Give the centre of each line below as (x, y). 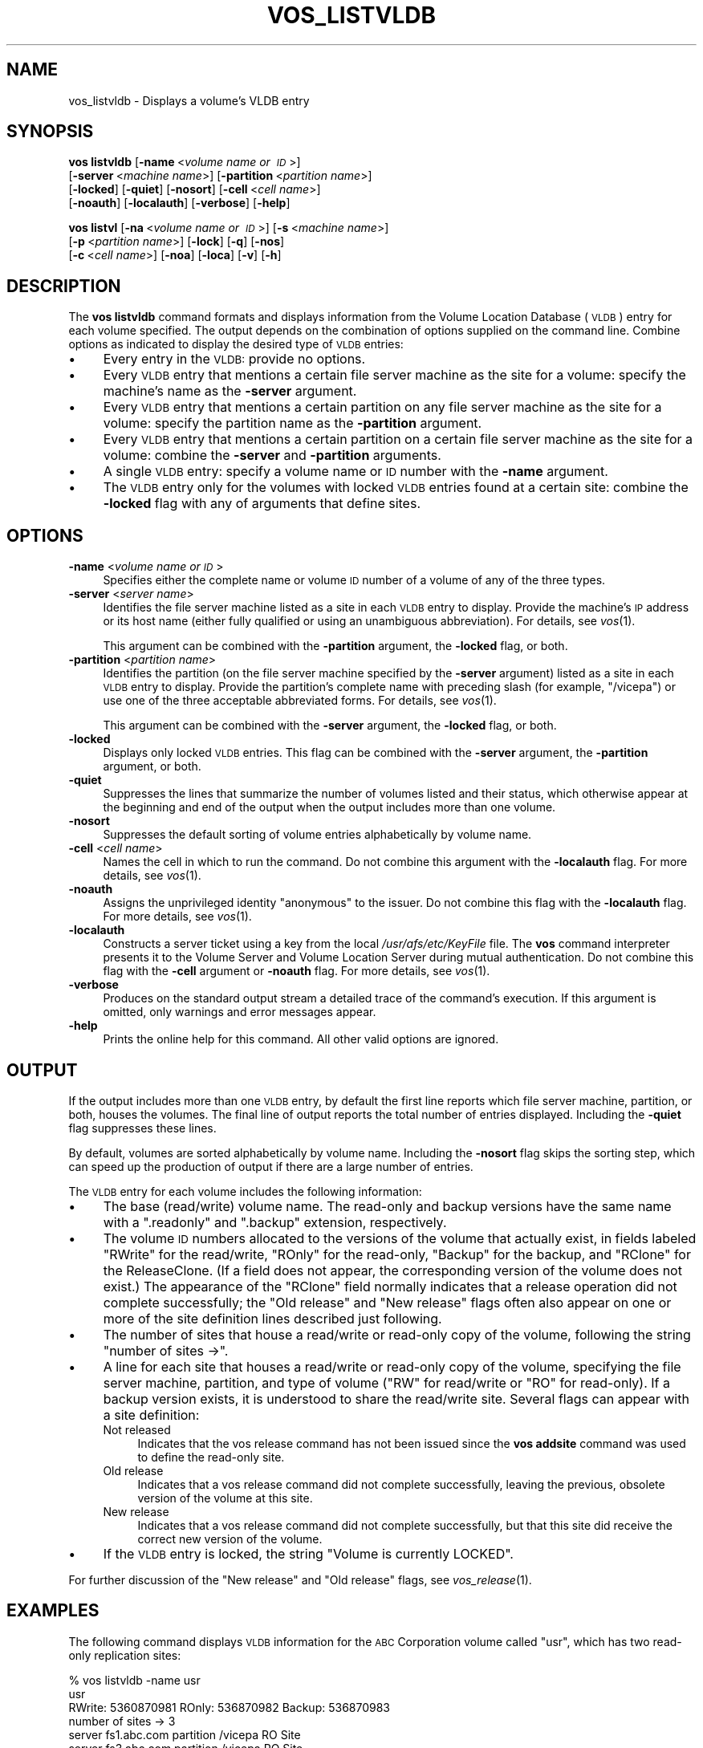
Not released (137, 1429)
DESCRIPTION (64, 286)
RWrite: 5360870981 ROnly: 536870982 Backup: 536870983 (230, 1707)
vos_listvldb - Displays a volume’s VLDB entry (189, 100)
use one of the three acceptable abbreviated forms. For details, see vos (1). (300, 701)
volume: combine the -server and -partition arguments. (272, 455)
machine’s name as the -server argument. (230, 391)
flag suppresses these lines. (142, 1128)
